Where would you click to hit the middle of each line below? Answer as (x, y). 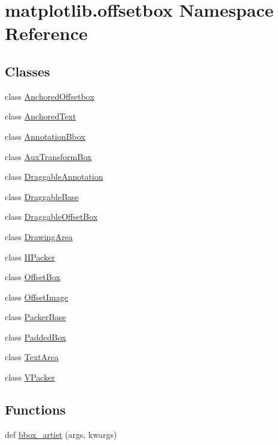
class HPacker (30, 257)
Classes (28, 71)
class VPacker (30, 377)
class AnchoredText (41, 116)
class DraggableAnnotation (54, 177)
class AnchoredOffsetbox (50, 96)
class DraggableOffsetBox (51, 217)
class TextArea (32, 357)
